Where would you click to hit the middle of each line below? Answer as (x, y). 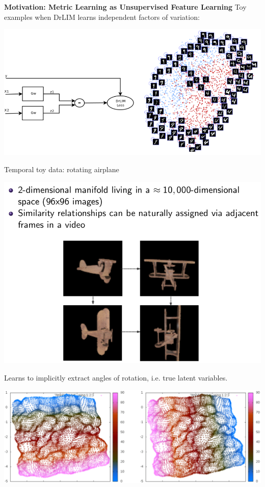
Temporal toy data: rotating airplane (62, 169)
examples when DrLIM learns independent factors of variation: (102, 17)
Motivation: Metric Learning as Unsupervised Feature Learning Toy (125, 7)
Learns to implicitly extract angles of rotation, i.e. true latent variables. (116, 377)
